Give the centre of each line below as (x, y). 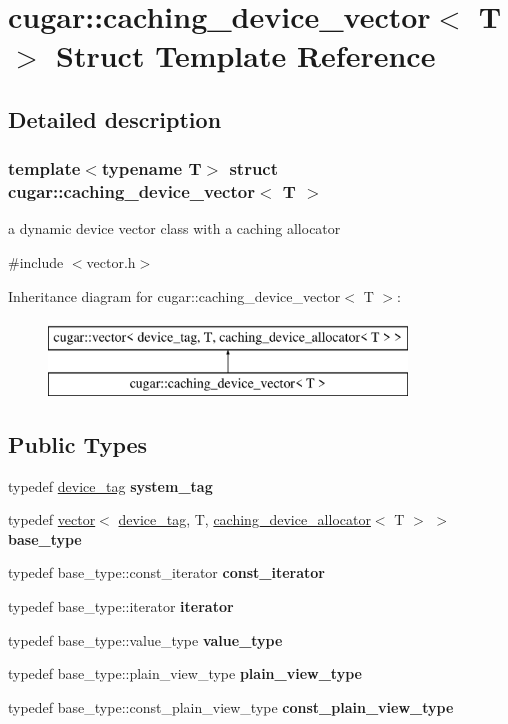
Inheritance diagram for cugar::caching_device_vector (174, 295)
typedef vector (52, 519)
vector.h (111, 262)
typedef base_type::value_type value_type (145, 639)
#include (36, 262)
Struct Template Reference (246, 55)
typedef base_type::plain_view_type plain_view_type (185, 673)
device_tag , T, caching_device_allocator (244, 519)
